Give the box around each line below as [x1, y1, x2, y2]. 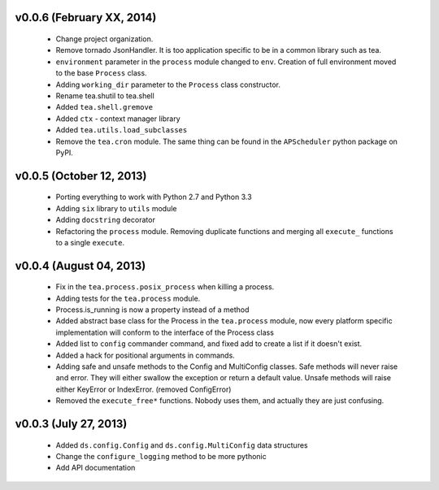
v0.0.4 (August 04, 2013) [15, 258, 146, 272]
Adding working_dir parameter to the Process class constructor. [55, 80, 280, 89]
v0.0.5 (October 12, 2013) [15, 169, 147, 183]
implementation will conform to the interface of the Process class [55, 327, 274, 337]
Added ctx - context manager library [55, 114, 180, 124]
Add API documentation [55, 463, 136, 473]
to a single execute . [55, 237, 125, 247]
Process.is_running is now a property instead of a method [55, 305, 250, 314]
